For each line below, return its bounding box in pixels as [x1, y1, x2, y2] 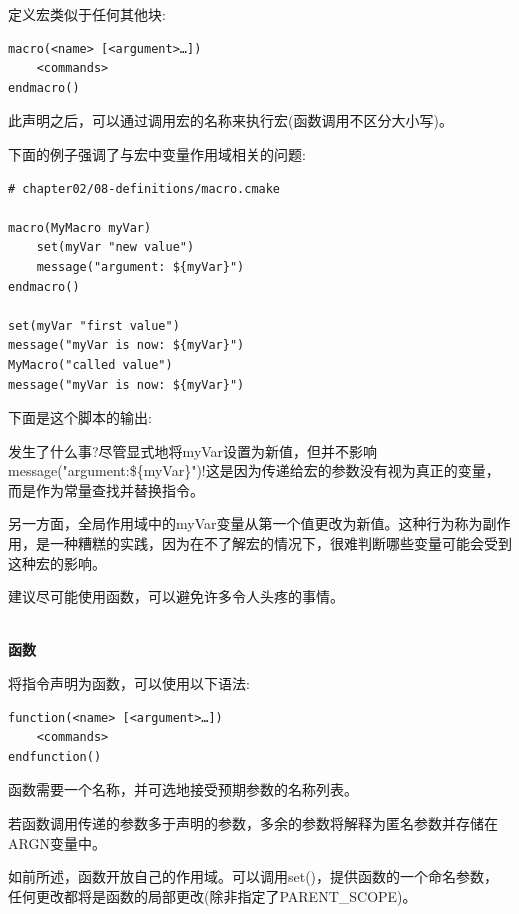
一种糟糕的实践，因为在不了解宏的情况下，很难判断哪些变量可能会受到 [49, 533, 512, 554]
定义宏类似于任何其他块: [8, 4, 166, 24]
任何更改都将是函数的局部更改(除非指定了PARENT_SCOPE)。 [8, 885, 417, 906]
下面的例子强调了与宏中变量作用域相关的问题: [8, 143, 306, 164]
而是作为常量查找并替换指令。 [8, 479, 204, 500]
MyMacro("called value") [8, 357, 173, 372]
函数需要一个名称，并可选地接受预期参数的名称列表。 [8, 779, 358, 800]
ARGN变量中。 [8, 832, 106, 853]
